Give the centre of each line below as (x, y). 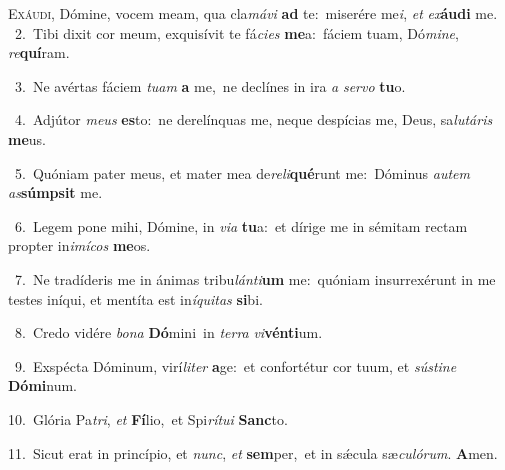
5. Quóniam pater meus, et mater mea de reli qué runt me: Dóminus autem (242, 172)
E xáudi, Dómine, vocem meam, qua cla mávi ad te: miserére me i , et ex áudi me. (253, 13)
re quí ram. (39, 52)
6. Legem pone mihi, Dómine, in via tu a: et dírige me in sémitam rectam (241, 225)
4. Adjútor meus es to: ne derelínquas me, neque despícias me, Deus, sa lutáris (253, 119)
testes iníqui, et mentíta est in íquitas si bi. (135, 298)
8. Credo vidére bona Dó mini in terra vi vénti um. (168, 332)
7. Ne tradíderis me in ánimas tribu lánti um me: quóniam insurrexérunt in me (255, 278)
